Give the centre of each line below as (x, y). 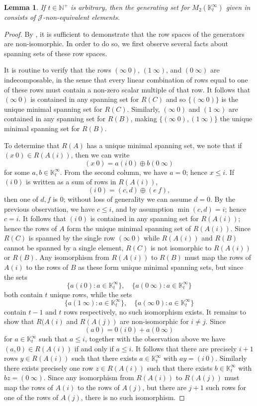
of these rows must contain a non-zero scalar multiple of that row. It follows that (127, 89)
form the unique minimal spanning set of (129, 228)
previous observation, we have (49, 208)
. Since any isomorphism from (89, 377)
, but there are (165, 387)
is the (230, 99)
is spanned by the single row (72, 238)
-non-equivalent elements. (82, 17)
